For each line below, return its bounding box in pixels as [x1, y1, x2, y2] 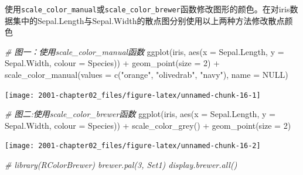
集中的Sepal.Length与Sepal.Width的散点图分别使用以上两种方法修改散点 [12, 14, 285, 26]
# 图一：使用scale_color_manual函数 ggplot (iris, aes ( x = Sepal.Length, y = [5, 45, 284, 57]
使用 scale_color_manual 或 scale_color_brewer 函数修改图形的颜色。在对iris [5, 3, 290, 15]
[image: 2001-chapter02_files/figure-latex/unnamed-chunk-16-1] [5, 91, 261, 99]
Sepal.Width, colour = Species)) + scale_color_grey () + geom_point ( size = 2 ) [5, 119, 291, 131]
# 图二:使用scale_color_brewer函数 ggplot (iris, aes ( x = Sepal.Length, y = [5, 108, 275, 120]
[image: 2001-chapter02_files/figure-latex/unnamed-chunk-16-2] [5, 142, 261, 150]
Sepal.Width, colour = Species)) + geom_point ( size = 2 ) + [5, 57, 220, 69]
